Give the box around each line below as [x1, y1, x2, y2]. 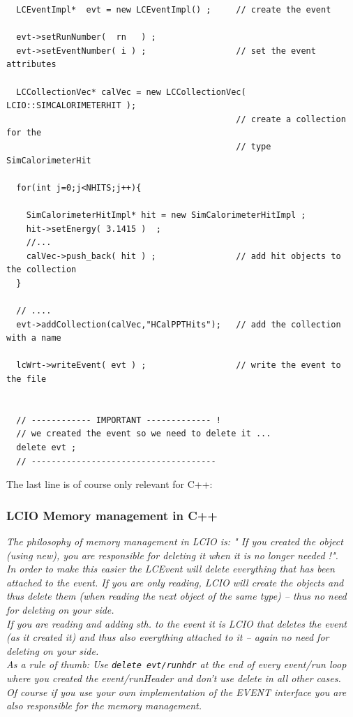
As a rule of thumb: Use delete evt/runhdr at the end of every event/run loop [6, 657, 347, 672]
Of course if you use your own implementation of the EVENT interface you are [6, 684, 347, 699]
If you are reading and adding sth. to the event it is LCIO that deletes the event [6, 616, 347, 630]
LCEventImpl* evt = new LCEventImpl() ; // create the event [16, 5, 331, 15]
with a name [6, 333, 61, 343]
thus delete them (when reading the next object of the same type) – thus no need [6, 589, 347, 603]
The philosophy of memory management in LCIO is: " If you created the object [6, 534, 343, 548]
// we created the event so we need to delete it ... [16, 429, 271, 439]
